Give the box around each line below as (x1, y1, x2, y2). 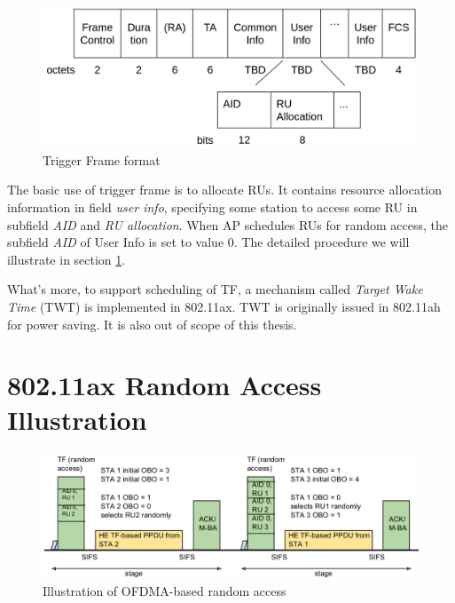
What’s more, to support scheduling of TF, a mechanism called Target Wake (7, 280, 423, 298)
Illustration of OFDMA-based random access (43, 581, 286, 599)
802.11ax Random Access (7, 367, 322, 403)
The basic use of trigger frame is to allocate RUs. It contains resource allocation (7, 180, 443, 199)
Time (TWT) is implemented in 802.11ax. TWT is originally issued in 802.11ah (7, 297, 441, 315)
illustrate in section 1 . (7, 250, 126, 268)
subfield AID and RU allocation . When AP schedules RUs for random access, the (7, 215, 449, 234)
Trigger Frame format (43, 150, 161, 169)
